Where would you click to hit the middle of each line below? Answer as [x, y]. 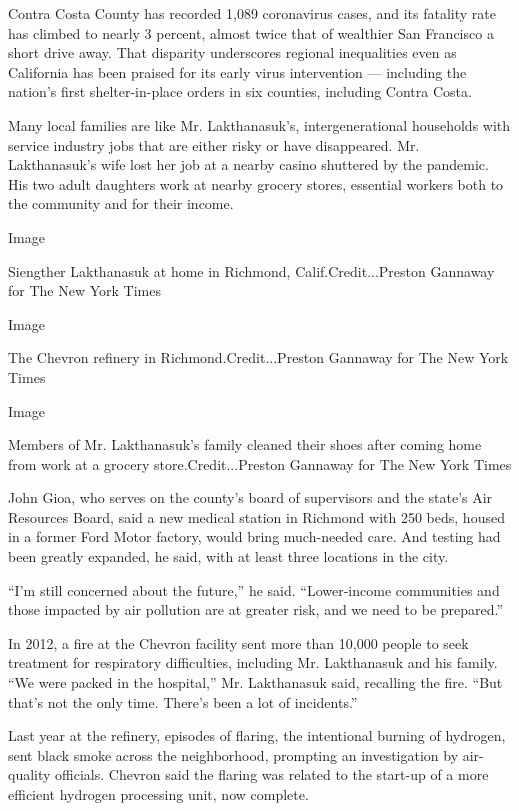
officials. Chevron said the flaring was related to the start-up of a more [272, 774]
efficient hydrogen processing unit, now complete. [158, 794]
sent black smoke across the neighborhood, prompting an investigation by [233, 754]
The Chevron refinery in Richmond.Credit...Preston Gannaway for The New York [258, 357]
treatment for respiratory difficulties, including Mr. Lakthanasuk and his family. [253, 662]
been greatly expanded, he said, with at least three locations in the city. [228, 556]
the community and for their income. [121, 203]
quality [29, 774]
